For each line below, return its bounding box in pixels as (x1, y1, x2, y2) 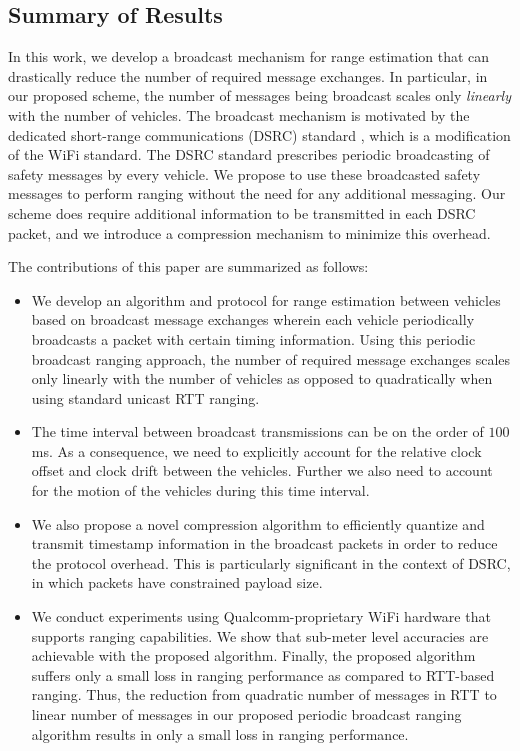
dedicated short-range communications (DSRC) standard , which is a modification (8, 124, 511, 145)
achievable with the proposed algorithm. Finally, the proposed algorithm (31, 645, 476, 666)
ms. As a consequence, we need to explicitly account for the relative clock (31, 440, 482, 461)
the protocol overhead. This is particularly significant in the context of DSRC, (31, 552, 511, 573)
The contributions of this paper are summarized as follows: (8, 256, 369, 277)
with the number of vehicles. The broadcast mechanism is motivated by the (8, 104, 470, 125)
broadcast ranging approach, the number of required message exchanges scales (31, 348, 511, 369)
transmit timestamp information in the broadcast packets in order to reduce (31, 533, 498, 554)
